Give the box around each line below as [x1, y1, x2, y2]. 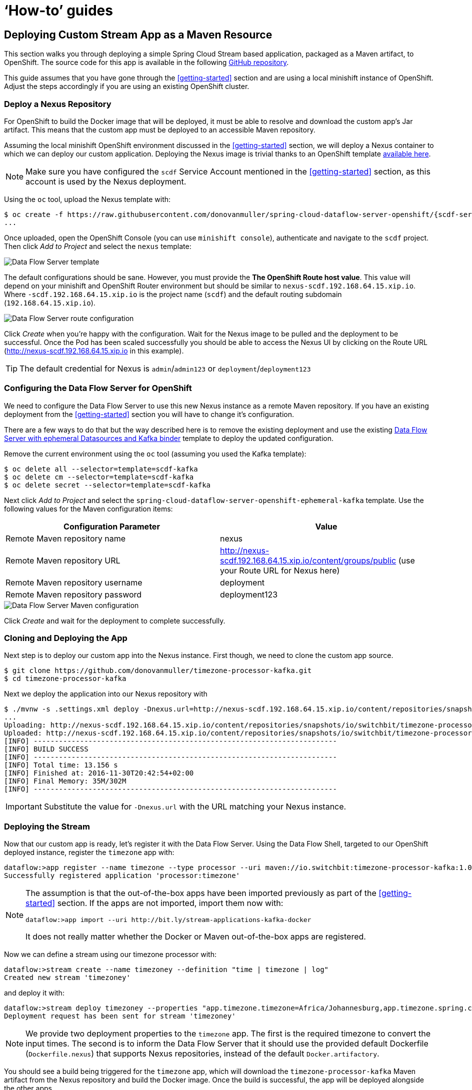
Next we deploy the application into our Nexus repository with [4, 689, 207, 698]
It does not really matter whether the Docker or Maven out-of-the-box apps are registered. [25, 931, 366, 942]
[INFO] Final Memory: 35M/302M [4, 777, 126, 785]
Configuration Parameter [63, 521, 160, 531]
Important [5, 801, 42, 812]
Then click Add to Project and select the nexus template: [4, 241, 191, 250]
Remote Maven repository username [5, 577, 142, 587]
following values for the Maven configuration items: [4, 504, 173, 513]
